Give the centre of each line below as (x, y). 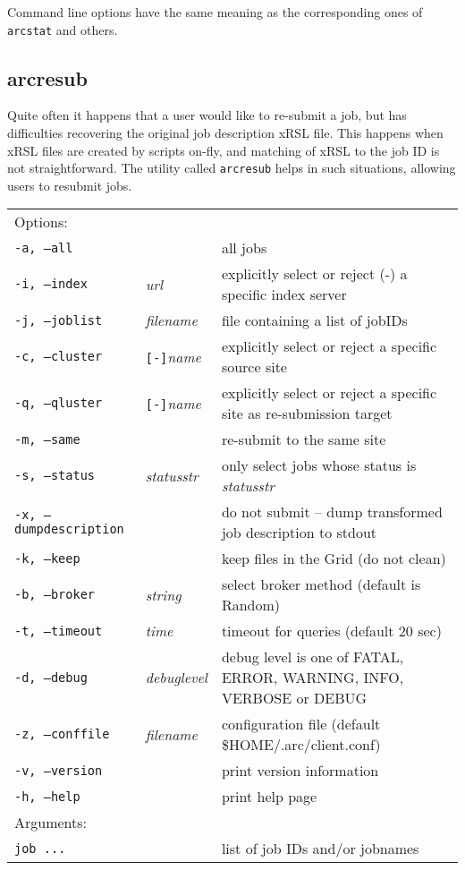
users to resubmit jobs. (70, 185)
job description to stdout (299, 533)
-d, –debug (51, 677)
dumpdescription (69, 529)
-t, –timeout (59, 631)
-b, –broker (55, 595)
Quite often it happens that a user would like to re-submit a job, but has (207, 115)
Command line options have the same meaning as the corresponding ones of (215, 12)
